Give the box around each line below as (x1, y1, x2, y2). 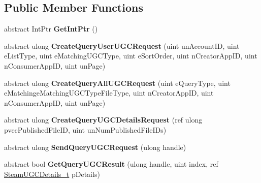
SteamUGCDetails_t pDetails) (4, 168, 100, 179)
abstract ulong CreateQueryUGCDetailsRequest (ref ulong (4, 114, 203, 125)
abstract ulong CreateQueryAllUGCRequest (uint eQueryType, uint (4, 77, 231, 88)
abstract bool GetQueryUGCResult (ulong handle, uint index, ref (4, 159, 218, 169)
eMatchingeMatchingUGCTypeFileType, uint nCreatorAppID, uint (4, 87, 214, 98)
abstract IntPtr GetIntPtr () (4, 23, 98, 34)
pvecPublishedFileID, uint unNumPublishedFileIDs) (4, 124, 167, 135)
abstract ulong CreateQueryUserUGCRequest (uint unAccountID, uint (4, 40, 240, 51)
